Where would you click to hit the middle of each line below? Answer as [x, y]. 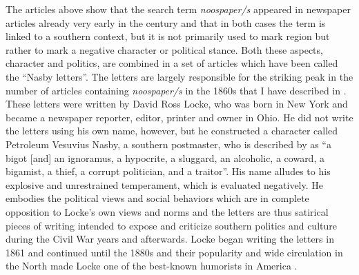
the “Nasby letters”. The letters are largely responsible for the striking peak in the [179, 76]
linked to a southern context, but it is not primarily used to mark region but [168, 36]
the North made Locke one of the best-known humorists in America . [152, 266]
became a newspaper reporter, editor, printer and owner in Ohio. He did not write [179, 117]
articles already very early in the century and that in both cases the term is [166, 22]
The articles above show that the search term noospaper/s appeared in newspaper [178, 9]
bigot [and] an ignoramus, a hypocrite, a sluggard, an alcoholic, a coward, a [165, 157]
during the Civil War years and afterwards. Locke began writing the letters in [170, 239]
